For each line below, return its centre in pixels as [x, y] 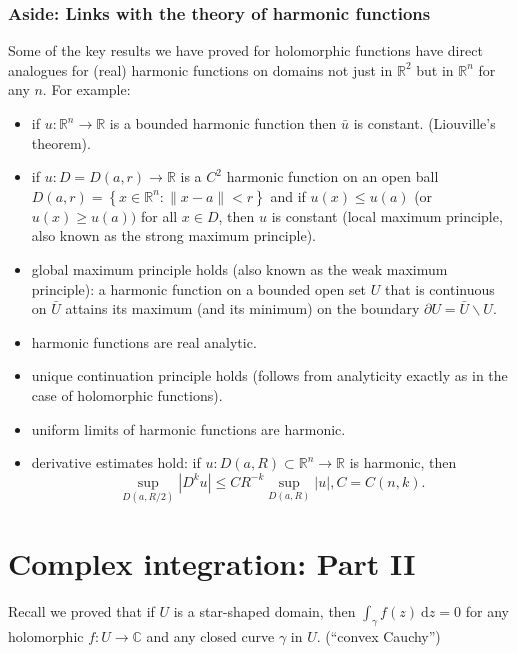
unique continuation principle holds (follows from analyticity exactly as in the [269, 375]
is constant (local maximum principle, [387, 215]
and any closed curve [210, 635]
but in [435, 69]
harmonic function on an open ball [332, 176]
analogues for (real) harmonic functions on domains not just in [200, 69]
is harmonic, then [403, 462]
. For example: [86, 89]
